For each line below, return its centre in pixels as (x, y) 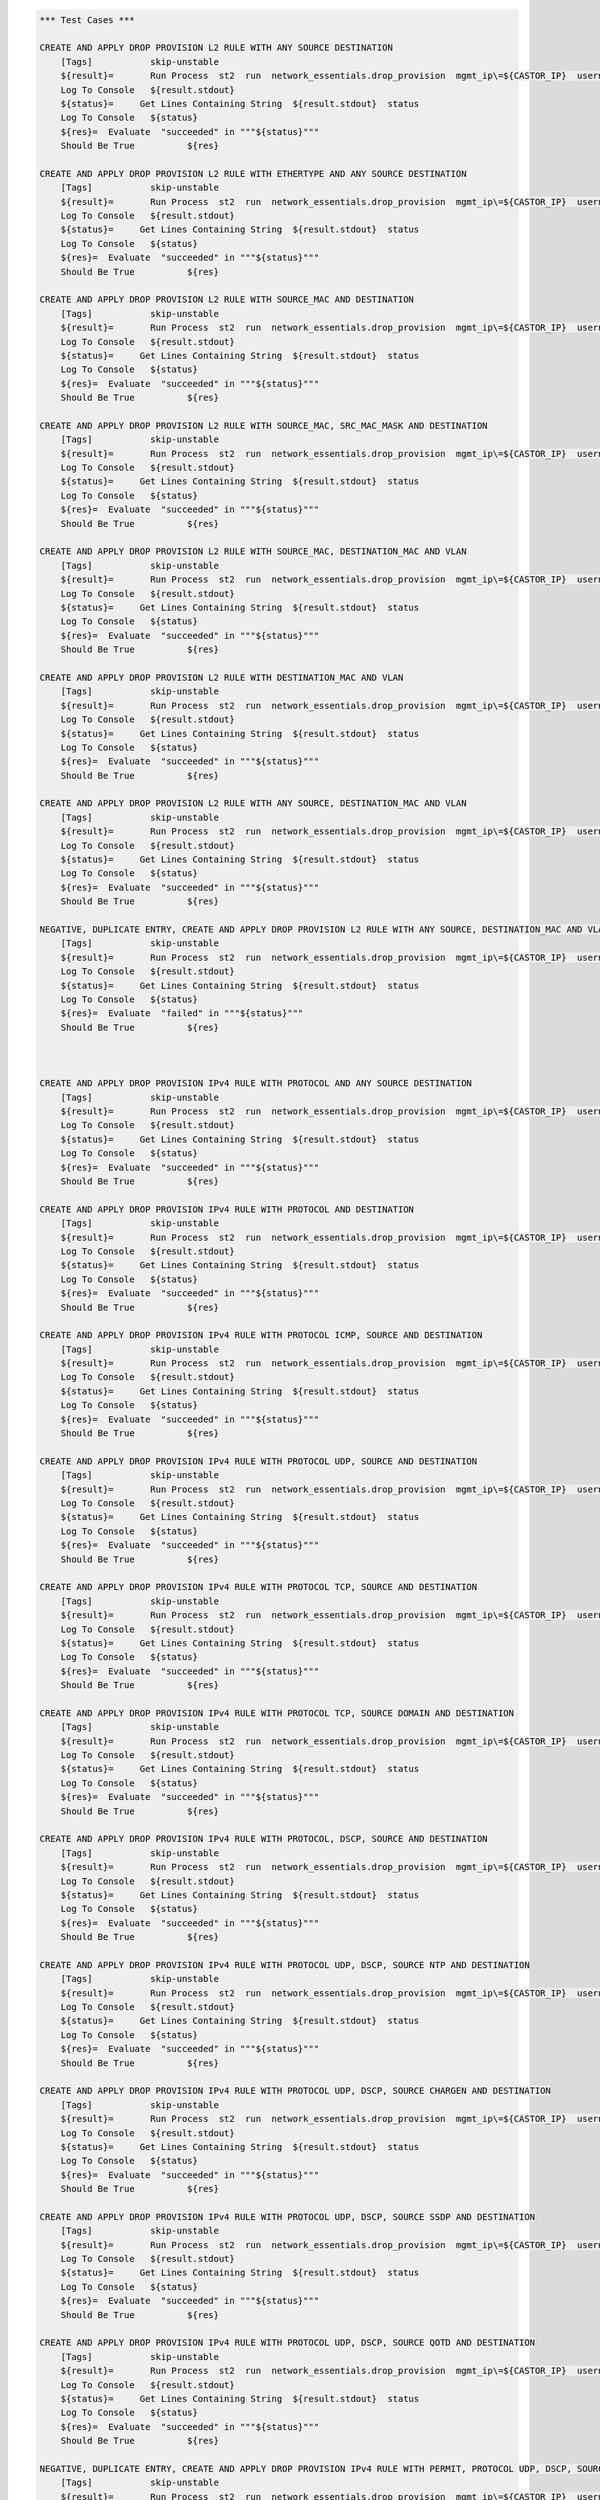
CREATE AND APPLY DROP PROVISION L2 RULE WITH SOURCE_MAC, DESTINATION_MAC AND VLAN (253, 551)
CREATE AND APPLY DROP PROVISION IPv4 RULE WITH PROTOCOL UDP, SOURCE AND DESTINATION (258, 1461)
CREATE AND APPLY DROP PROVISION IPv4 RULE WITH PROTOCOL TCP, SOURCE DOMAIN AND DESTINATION (277, 1713)
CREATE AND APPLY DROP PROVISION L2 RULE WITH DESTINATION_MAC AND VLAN (221, 677)
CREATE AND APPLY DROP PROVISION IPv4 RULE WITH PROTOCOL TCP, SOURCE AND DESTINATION (258, 1587)
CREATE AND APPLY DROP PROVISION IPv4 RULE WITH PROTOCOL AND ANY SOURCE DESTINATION (255, 1083)
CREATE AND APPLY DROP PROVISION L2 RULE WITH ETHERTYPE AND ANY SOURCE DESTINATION (253, 173)
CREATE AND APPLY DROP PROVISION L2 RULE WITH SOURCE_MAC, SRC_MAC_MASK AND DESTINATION (264, 425)
